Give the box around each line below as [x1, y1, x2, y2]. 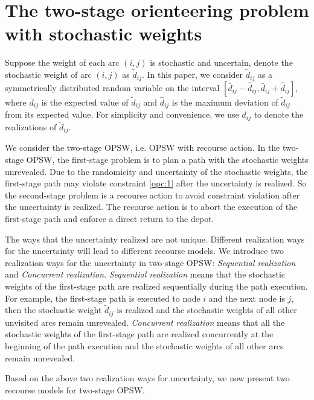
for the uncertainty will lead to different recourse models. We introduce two [5, 244, 284, 257]
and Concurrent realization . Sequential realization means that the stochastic [5, 268, 286, 281]
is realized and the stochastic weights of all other [117, 303, 297, 316]
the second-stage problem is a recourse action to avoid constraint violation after [5, 188, 300, 201]
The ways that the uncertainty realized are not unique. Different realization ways [5, 232, 305, 245]
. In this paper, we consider [142, 68, 243, 81]
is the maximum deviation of [171, 95, 278, 108]
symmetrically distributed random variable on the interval [5, 81, 220, 94]
